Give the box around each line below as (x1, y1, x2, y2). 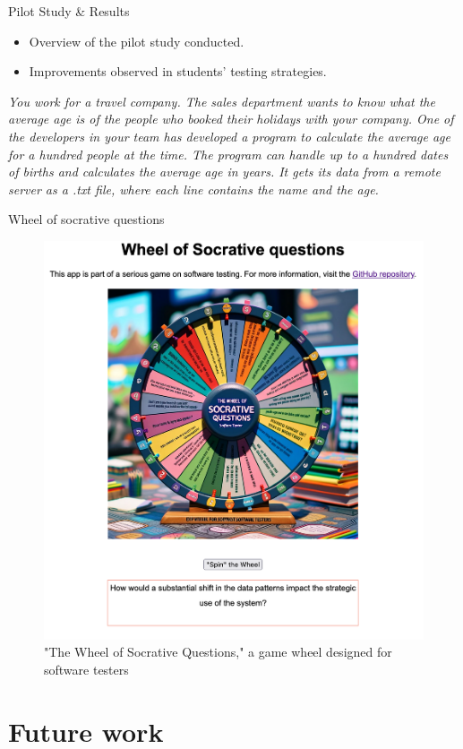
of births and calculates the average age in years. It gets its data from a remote (8, 162, 441, 181)
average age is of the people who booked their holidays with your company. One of (8, 109, 454, 128)
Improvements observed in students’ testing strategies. (29, 62, 327, 81)
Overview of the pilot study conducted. (29, 31, 244, 50)
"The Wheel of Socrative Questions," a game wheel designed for (44, 642, 392, 661)
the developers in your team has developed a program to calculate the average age (8, 126, 450, 145)
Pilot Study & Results (8, 2, 130, 20)
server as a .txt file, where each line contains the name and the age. (8, 179, 379, 198)
